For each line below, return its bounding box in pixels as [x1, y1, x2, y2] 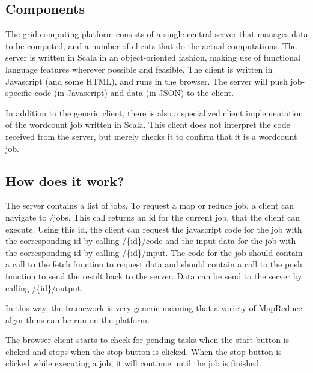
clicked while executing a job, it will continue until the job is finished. [5, 357, 262, 369]
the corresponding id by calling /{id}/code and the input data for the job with [5, 234, 296, 247]
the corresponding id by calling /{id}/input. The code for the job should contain [5, 246, 303, 258]
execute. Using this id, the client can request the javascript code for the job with [5, 222, 302, 235]
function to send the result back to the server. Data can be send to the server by [5, 269, 302, 282]
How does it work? [5, 171, 124, 189]
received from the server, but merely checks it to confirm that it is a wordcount [5, 130, 297, 142]
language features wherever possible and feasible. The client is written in [5, 62, 273, 75]
